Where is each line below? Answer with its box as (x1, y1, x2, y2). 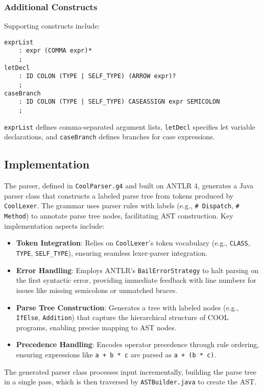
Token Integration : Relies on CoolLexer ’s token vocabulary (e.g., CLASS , (16, 237, 250, 248)
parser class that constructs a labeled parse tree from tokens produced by (4, 190, 234, 201)
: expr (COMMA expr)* (18, 47, 92, 55)
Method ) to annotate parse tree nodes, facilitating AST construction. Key (4, 210, 233, 221)
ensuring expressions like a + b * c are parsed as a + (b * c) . (16, 349, 217, 359)
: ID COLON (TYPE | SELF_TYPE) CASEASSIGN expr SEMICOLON (18, 98, 220, 106)
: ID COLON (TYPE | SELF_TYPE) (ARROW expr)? (18, 72, 176, 80)
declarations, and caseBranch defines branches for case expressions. (4, 131, 215, 142)
